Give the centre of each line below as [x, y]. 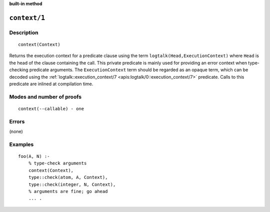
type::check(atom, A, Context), [68, 177]
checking [19, 70]
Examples [21, 144]
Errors [17, 121]
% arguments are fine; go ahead [68, 191]
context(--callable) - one [51, 109]
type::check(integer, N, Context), [72, 184]
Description [24, 33]
